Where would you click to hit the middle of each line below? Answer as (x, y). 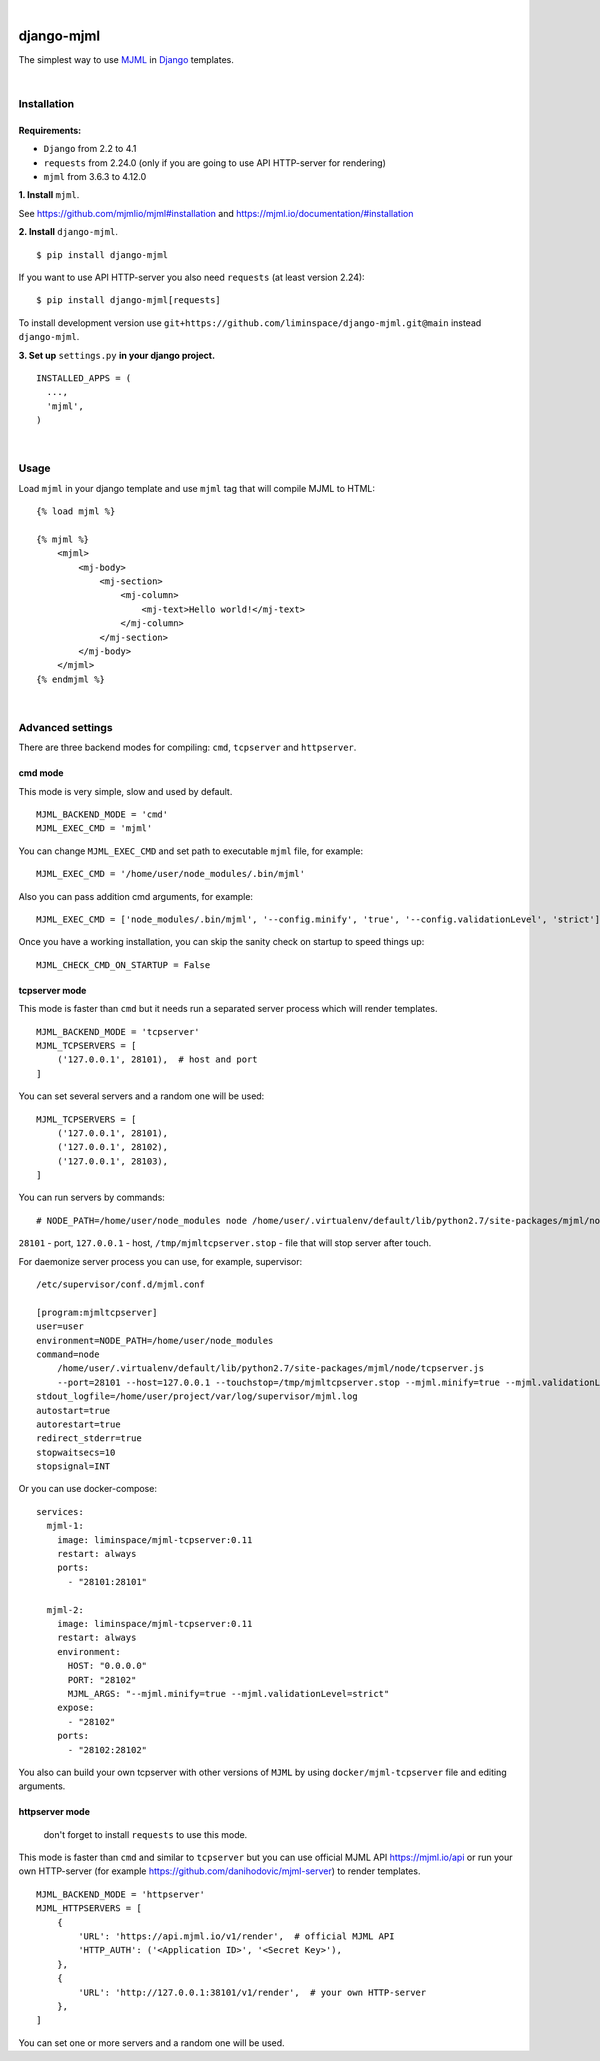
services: (60, 1511)
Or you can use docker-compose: (87, 1489)
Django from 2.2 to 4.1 (90, 149)
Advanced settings (66, 727)
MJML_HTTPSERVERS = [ (89, 1908)
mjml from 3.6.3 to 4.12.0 (95, 177)
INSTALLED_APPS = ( (84, 378)
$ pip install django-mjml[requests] (129, 300)
